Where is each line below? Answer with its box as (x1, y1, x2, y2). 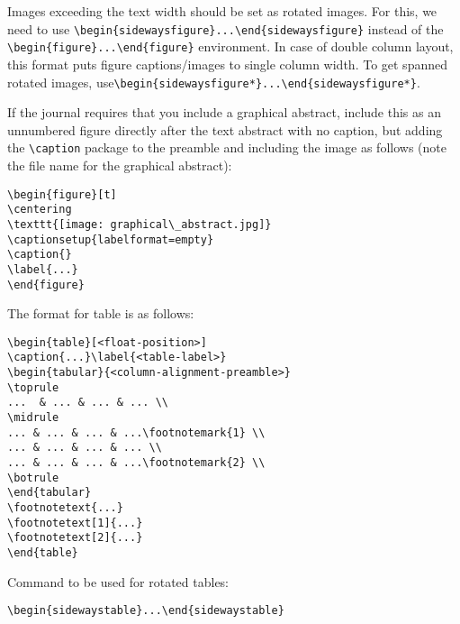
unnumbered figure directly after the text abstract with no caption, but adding (7, 120, 443, 139)
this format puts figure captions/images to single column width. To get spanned (7, 54, 447, 73)
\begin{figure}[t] (7, 188, 117, 201)
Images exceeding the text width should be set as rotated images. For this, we (7, 2, 437, 20)
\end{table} (7, 546, 78, 559)
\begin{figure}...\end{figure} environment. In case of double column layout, (7, 37, 454, 56)
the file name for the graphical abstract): (7, 156, 232, 174)
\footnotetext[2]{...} (7, 531, 143, 545)
